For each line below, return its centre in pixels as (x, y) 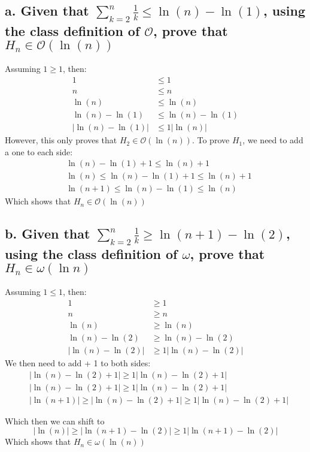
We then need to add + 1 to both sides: (78, 363)
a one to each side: (39, 151)
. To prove (211, 140)
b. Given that (48, 233)
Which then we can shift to (55, 421)
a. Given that (47, 10)
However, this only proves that (61, 140)
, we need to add (273, 140)
